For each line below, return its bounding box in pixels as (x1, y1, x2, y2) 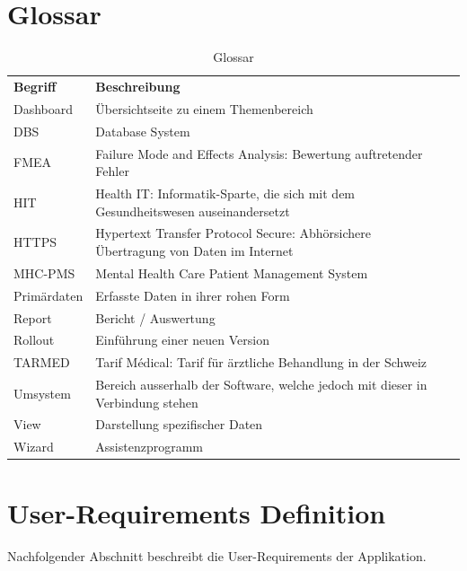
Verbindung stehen (95, 392, 198, 411)
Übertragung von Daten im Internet (95, 241, 294, 259)
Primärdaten (13, 285, 84, 304)
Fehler (95, 162, 129, 180)
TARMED (13, 353, 70, 372)
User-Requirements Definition (7, 494, 386, 531)
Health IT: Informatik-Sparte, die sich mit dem (95, 183, 356, 202)
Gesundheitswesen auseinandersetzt (95, 201, 290, 220)
